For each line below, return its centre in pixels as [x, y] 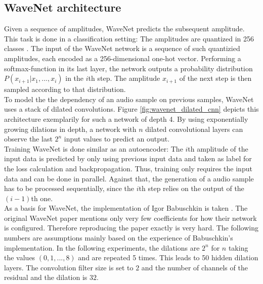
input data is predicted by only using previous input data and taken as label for [128, 158]
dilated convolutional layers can [194, 129]
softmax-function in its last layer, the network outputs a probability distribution [128, 68]
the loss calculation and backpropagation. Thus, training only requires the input [128, 168]
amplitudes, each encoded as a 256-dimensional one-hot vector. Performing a [123, 58]
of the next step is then [215, 78]
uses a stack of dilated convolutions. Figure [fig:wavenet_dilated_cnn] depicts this [131, 109]
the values [20, 257]
